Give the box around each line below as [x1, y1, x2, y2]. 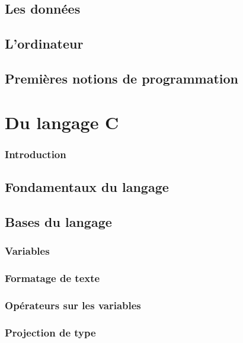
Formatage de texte [5, 270, 100, 285]
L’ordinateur [5, 34, 84, 53]
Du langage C [5, 110, 119, 134]
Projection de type [5, 325, 96, 339]
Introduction [5, 146, 66, 161]
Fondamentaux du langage [5, 177, 169, 195]
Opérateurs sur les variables [5, 297, 141, 312]
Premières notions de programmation [5, 69, 238, 87]
